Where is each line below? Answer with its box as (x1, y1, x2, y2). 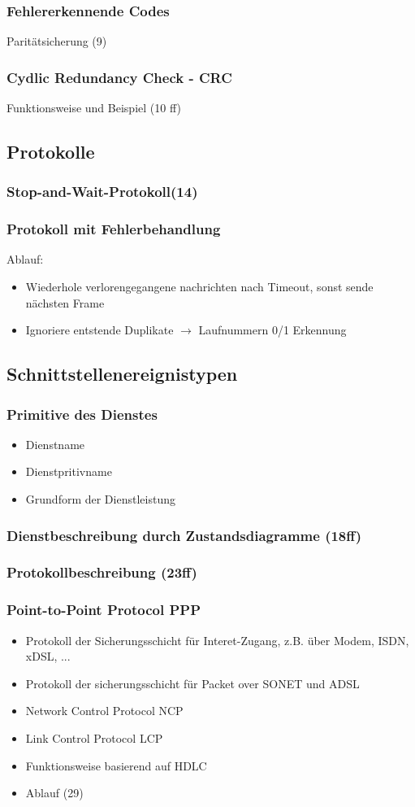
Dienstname (25, 435, 85, 452)
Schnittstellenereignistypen (6, 361, 238, 386)
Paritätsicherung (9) (6, 33, 107, 50)
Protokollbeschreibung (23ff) (6, 562, 197, 582)
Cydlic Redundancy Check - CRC (6, 67, 232, 87)
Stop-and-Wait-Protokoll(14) (6, 181, 198, 202)
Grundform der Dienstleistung (25, 491, 175, 508)
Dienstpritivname (25, 463, 112, 480)
